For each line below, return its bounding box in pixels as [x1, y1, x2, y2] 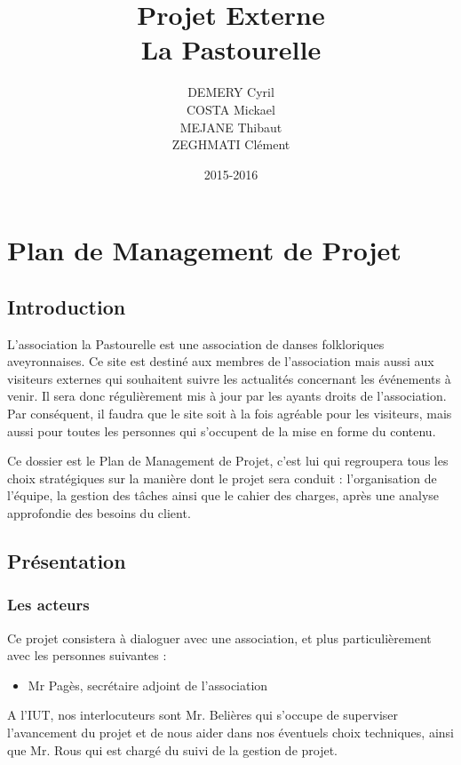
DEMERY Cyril [187, 83, 274, 101]
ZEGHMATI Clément [171, 135, 290, 154]
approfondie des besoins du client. [7, 504, 191, 522]
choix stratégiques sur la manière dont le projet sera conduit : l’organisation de [7, 468, 437, 487]
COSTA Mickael [187, 100, 275, 118]
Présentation [7, 547, 126, 574]
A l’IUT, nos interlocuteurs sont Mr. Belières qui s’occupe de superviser [7, 705, 399, 724]
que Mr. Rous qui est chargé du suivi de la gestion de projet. [7, 740, 338, 759]
